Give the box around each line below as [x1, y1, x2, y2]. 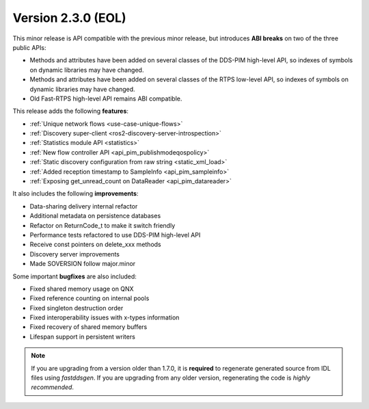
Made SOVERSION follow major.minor [29, 260, 136, 268]
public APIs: [12, 43, 46, 51]
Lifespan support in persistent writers [29, 332, 136, 341]
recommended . [31, 383, 74, 391]
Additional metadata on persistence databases [29, 212, 161, 220]
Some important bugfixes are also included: [12, 272, 137, 280]
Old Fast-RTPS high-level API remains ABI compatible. [29, 94, 182, 103]
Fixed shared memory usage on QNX [29, 285, 134, 293]
